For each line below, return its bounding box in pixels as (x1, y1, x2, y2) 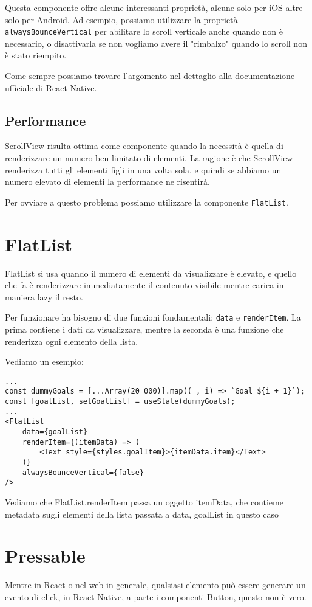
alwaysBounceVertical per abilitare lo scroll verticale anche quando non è (5, 25, 283, 38)
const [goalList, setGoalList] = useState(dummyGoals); (5, 397, 236, 406)
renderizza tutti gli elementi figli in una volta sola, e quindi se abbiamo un (5, 163, 282, 176)
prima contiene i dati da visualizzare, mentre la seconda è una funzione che (5, 323, 284, 336)
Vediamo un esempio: (5, 355, 84, 368)
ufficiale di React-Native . (5, 81, 97, 94)
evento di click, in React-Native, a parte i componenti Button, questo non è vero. (5, 590, 307, 603)
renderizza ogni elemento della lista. (5, 335, 138, 347)
